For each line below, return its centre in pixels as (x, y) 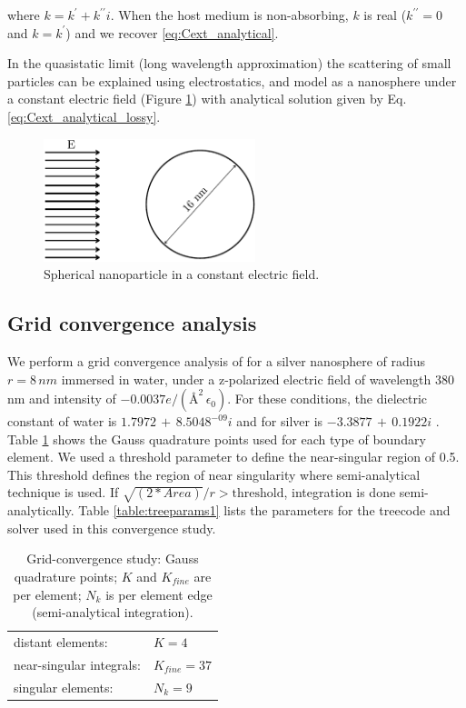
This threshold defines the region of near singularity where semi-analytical (214, 474)
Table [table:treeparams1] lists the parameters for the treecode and (264, 510)
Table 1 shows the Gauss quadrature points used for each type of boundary (217, 439)
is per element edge (159, 594)
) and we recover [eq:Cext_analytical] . (172, 32)
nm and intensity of (62, 399)
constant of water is (62, 421)
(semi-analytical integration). (113, 612)
